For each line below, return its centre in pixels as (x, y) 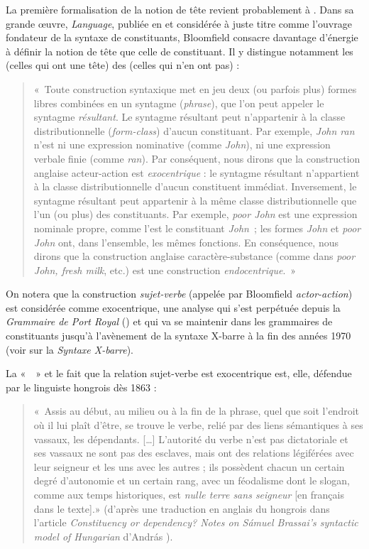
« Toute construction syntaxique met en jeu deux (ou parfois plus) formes (195, 88)
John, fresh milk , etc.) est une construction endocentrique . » (165, 270)
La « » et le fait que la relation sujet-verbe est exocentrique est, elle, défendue (179, 373)
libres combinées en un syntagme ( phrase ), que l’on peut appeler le (179, 103)
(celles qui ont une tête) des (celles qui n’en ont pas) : (123, 65)
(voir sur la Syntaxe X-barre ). (70, 349)
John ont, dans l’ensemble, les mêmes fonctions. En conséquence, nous (186, 242)
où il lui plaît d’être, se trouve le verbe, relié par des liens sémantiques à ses (198, 425)
